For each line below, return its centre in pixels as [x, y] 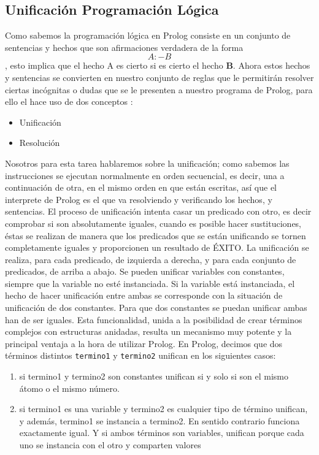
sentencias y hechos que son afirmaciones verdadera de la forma [124, 47]
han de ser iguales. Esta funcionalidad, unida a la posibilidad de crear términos [154, 319]
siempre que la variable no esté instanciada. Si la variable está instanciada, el [150, 283]
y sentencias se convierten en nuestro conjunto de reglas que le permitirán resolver [159, 77]
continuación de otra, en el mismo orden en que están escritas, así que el [141, 187]
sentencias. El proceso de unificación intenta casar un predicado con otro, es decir [158, 211]
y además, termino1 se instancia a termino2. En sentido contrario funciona [159, 420]
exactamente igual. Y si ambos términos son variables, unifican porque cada [162, 433]
